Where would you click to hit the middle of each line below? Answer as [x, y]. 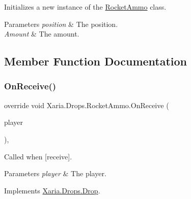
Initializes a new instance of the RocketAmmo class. [85, 7]
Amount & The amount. [42, 34]
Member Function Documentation [96, 61]
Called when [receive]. [38, 156]
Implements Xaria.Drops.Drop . [52, 190]
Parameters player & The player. [55, 173]
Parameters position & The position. [61, 24]
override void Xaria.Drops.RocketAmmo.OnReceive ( [87, 105]
